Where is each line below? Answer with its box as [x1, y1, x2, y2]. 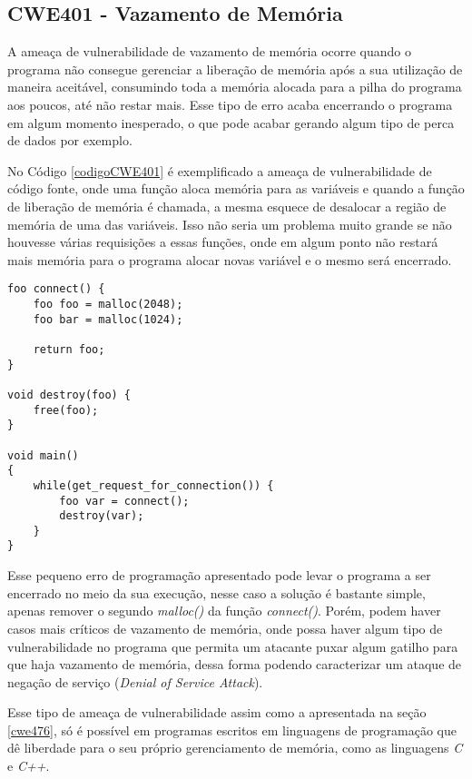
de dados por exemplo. [7, 131, 133, 150]
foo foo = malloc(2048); [33, 297, 183, 311]
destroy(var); [59, 509, 144, 523]
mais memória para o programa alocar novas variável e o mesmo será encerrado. [7, 250, 452, 269]
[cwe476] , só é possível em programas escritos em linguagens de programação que [7, 720, 457, 739]
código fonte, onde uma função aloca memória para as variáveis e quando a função [7, 179, 465, 198]
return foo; [33, 342, 105, 356]
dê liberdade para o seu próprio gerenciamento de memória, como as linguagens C [7, 738, 463, 757]
